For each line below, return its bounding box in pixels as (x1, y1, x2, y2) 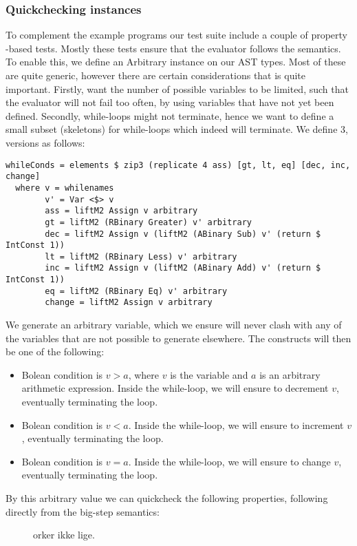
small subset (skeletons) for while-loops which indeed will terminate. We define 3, (6, 122, 348, 136)
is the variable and (170, 367, 248, 381)
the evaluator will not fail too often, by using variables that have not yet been (6, 95, 334, 109)
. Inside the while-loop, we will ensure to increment (128, 417, 344, 432)
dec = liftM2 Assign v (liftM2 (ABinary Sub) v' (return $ (45, 229, 321, 239)
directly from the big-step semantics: (6, 504, 160, 518)
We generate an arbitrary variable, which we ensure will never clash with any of (6, 317, 342, 332)
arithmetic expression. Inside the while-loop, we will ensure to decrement (21, 381, 329, 395)
